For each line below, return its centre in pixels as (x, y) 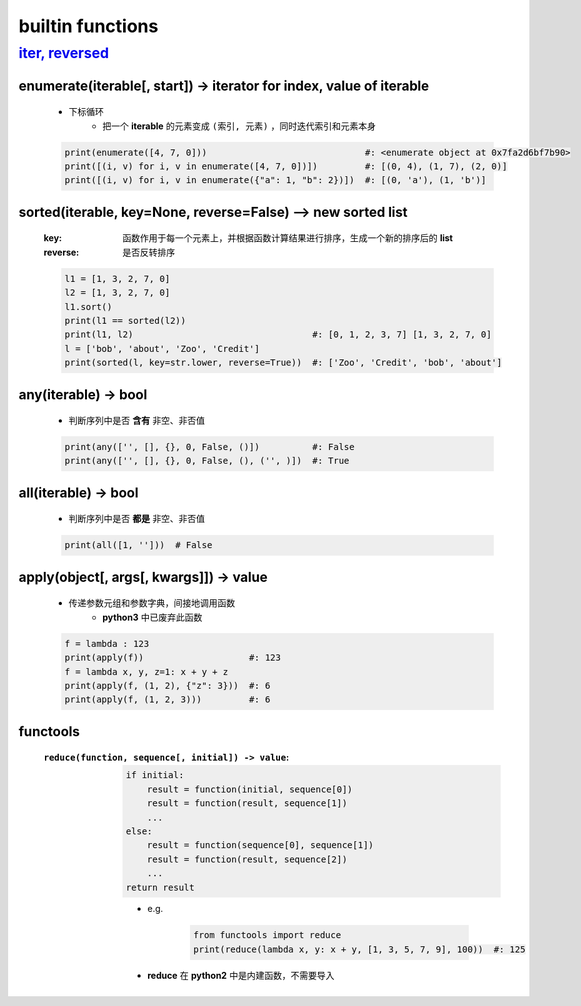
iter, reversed (64, 53)
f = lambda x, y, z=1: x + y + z (146, 671)
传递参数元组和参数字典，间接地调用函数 (151, 603)
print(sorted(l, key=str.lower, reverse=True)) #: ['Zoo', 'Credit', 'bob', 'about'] (283, 363)
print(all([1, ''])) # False (138, 545)
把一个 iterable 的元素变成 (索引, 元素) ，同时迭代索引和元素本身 (239, 126)
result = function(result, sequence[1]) (247, 803)
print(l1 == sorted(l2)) (125, 320)
